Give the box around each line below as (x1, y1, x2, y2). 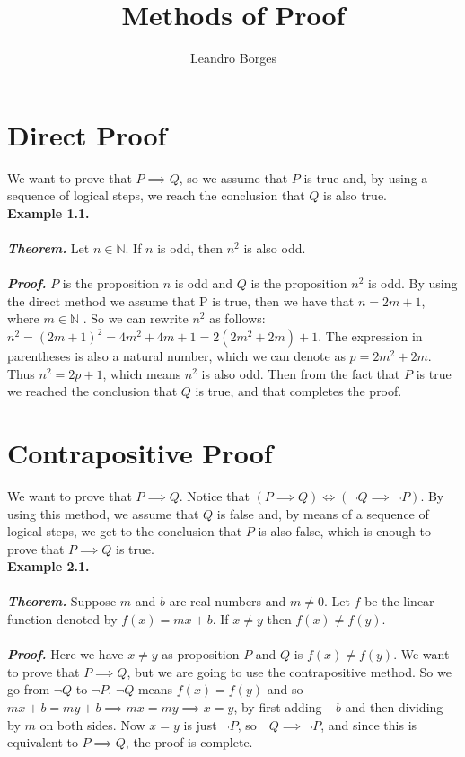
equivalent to (7, 733, 78, 752)
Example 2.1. (7, 557, 90, 576)
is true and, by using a (303, 168, 428, 187)
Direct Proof (7, 116, 167, 153)
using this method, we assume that (7, 504, 199, 523)
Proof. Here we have (7, 645, 124, 664)
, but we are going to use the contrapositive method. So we (127, 662, 452, 681)
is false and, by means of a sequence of (216, 504, 429, 523)
